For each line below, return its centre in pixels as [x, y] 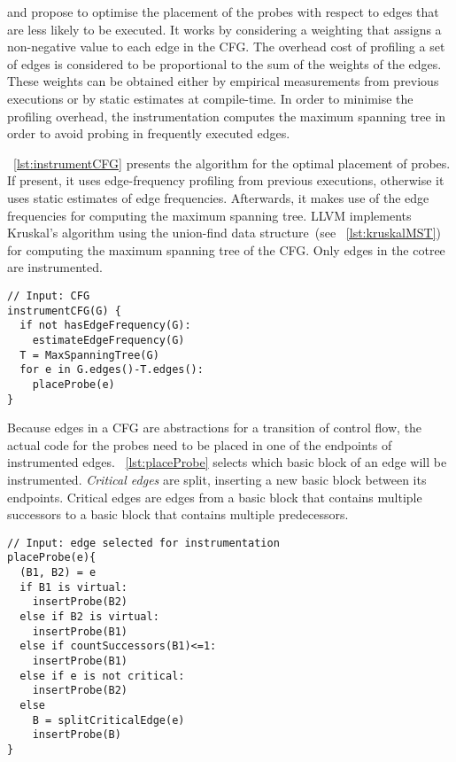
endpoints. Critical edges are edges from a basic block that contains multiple [215, 497]
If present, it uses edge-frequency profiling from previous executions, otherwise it [226, 180]
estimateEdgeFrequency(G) [108, 340]
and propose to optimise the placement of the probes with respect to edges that [223, 12]
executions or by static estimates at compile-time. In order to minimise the [210, 98]
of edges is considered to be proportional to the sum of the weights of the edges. [224, 63]
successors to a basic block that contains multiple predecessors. [178, 514]
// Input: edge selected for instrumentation [143, 543]
